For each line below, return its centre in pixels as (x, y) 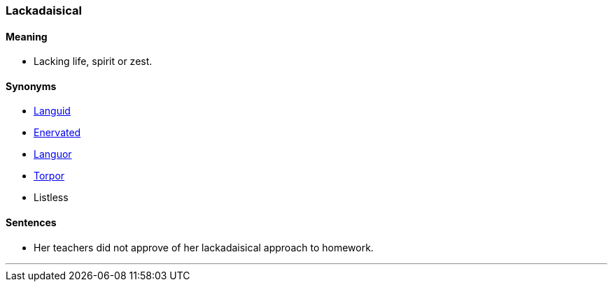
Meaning (27, 36)
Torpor (49, 176)
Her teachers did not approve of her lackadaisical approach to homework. (204, 247)
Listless (51, 198)
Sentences (31, 223)
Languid (52, 111)
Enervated (57, 133)
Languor (53, 154)
